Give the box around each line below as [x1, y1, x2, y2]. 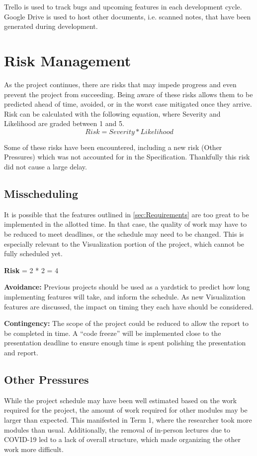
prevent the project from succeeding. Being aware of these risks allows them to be [4, 89, 253, 99]
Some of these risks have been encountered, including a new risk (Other [4, 142, 222, 152]
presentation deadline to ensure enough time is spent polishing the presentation [4, 337, 246, 348]
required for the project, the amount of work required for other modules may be [4, 405, 248, 415]
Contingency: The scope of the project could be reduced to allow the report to [4, 318, 249, 328]
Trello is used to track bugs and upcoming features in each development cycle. [4, 1, 242, 11]
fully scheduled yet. [4, 248, 63, 259]
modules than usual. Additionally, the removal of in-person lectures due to [4, 424, 231, 435]
